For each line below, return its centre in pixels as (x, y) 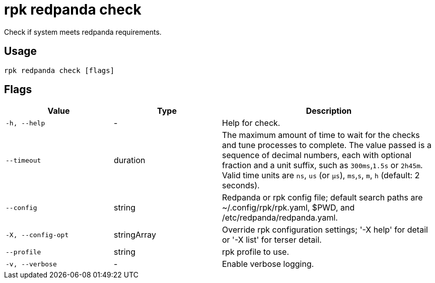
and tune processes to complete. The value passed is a (327, 145)
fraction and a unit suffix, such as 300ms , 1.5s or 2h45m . (322, 165)
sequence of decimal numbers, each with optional (317, 155)
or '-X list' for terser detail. (272, 240)
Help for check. (251, 123)
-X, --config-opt (37, 235)
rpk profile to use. (256, 252)
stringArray (135, 235)
